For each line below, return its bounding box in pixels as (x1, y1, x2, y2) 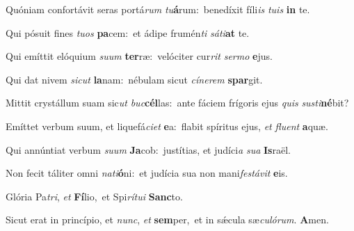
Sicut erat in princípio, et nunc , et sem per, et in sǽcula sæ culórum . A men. (6, 212, 329, 227)
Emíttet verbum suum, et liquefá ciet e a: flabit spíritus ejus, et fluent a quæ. (6, 118, 328, 133)
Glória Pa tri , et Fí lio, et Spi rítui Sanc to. (6, 189, 183, 203)
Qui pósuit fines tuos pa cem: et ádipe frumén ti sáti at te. (6, 25, 250, 40)
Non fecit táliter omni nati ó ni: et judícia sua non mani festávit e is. (6, 166, 288, 180)
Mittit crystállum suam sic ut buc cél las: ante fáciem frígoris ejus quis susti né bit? (6, 95, 349, 110)
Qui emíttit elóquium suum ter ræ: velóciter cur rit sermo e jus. (6, 49, 273, 63)
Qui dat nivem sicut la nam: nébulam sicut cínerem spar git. (6, 72, 263, 86)
